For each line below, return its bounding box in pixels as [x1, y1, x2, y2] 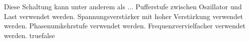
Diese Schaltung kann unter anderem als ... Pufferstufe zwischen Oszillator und [4, 1, 242, 11]
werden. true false [4, 30, 55, 40]
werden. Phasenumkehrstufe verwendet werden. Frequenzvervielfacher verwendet [4, 21, 246, 31]
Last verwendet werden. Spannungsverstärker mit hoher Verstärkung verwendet [4, 11, 243, 21]
